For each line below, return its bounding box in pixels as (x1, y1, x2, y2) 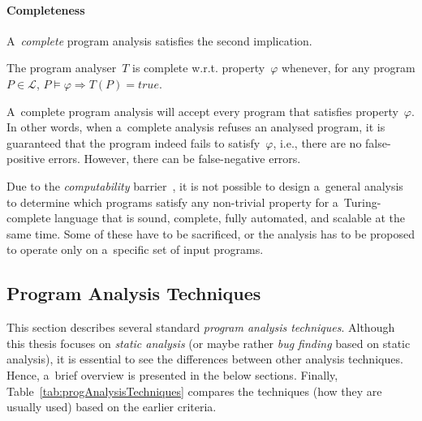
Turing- (343, 193, 381, 210)
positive (6, 150, 45, 167)
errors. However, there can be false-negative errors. (48, 150, 301, 167)
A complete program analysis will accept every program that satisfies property (6, 102, 398, 119)
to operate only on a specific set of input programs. (6, 241, 264, 258)
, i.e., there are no (273, 134, 362, 151)
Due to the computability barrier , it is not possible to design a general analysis (6, 177, 403, 194)
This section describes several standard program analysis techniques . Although (6, 319, 395, 336)
